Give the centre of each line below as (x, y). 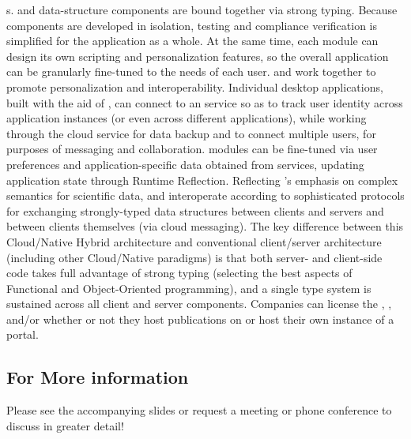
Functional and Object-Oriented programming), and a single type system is (189, 288)
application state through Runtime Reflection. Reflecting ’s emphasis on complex (202, 180)
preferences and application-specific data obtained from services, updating (185, 164)
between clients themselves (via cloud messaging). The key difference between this (205, 226)
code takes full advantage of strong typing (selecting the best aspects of (179, 273)
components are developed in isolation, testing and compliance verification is (192, 25)
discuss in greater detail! (65, 425)
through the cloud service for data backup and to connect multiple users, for (191, 133)
